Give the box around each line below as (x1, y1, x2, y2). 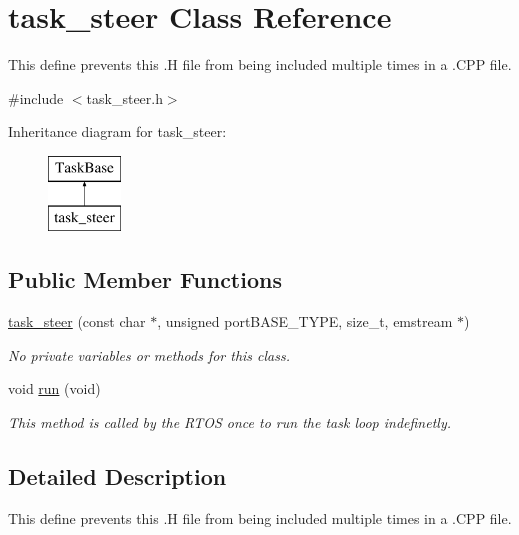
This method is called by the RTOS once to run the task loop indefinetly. (8, 412, 452, 433)
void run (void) (8, 378, 101, 399)
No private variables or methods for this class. (8, 344, 291, 365)
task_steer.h (86, 87, 163, 108)
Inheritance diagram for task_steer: (8, 121, 227, 142)
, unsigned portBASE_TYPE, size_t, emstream (157, 311, 453, 332)
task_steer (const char (8, 311, 146, 332)
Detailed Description (8, 461, 227, 492)
